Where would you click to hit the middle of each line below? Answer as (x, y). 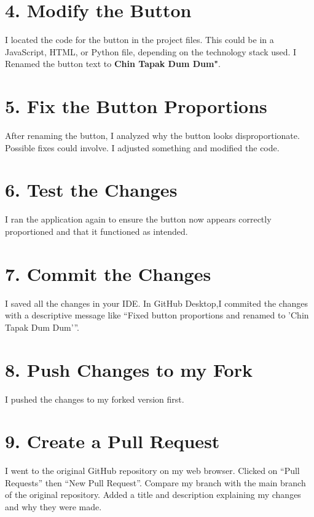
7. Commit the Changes (108, 273)
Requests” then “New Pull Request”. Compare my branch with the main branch (155, 482)
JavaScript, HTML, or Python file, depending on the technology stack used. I (151, 51)
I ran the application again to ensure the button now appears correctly (138, 219)
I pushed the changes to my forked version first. (95, 399)
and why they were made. (53, 507)
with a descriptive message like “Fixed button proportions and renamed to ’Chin (157, 315)
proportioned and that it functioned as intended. (96, 231)
